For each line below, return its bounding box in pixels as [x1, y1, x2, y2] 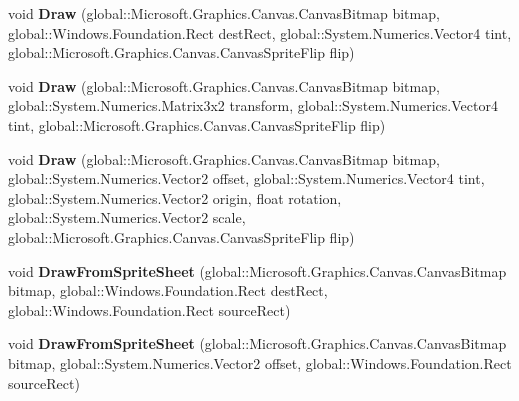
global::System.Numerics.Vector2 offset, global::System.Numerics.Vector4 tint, [8, 168, 485, 189]
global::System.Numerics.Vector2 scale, [8, 207, 246, 228]
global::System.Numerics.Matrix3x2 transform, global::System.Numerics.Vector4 [8, 95, 498, 116]
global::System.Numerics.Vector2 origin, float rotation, [8, 187, 342, 208]
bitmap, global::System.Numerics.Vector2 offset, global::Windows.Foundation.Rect [8, 352, 512, 373]
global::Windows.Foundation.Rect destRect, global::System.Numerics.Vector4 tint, [8, 22, 512, 43]
